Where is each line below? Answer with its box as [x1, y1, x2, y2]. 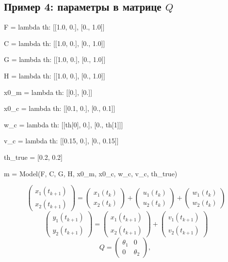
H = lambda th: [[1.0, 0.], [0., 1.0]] [4, 70, 105, 80]
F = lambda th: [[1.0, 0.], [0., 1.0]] [4, 22, 105, 32]
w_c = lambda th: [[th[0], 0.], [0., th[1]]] [4, 119, 123, 129]
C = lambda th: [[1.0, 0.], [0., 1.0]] [4, 38, 105, 48]
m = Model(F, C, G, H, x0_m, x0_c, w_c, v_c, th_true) [4, 168, 178, 178]
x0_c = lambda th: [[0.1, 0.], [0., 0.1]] [4, 103, 115, 113]
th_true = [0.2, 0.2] [4, 152, 63, 162]
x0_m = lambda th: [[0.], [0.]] [4, 87, 93, 97]
